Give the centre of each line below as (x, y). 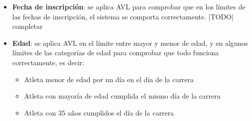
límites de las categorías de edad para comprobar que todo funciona (116, 53)
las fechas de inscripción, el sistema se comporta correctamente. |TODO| (123, 16)
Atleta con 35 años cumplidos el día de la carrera (99, 112)
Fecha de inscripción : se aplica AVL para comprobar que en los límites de (129, 6)
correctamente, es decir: (48, 62)
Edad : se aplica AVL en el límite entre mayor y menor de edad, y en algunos (130, 43)
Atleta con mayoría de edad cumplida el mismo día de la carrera (122, 96)
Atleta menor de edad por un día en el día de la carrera (109, 79)
